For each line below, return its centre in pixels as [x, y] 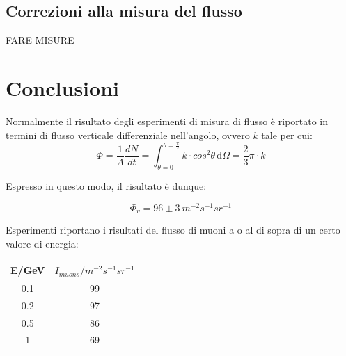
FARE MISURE [40, 40]
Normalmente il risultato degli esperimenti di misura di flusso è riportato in [167, 121]
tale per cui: [287, 135]
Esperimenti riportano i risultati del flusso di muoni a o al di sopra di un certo [173, 230]
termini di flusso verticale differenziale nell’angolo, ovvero [128, 135]
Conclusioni [62, 87]
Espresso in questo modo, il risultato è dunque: [106, 186]
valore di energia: [42, 243]
